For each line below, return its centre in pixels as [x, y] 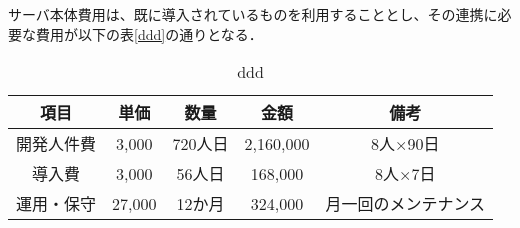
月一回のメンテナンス [405, 204]
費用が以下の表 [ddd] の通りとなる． [149, 33]
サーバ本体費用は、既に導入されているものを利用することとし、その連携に [253, 14]
